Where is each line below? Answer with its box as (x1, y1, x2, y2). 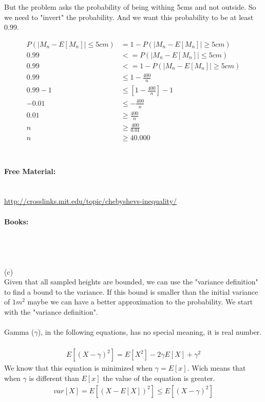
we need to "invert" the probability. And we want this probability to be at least (4, 11, 254, 22)
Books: (4, 216, 29, 226)
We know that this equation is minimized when (4, 362, 153, 373)
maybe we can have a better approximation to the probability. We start (27, 296, 253, 307)
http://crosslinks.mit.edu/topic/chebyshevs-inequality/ (4, 196, 177, 206)
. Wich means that (187, 362, 246, 373)
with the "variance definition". (4, 306, 98, 317)
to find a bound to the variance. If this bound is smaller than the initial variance (4, 286, 258, 297)
